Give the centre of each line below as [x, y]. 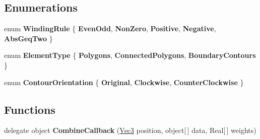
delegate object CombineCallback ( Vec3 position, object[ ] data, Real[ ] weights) [130, 130]
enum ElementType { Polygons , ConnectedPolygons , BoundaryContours [130, 55]
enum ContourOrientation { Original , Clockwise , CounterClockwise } [124, 82]
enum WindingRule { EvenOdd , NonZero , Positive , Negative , [110, 28]
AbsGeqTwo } [28, 38]
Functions [30, 109]
